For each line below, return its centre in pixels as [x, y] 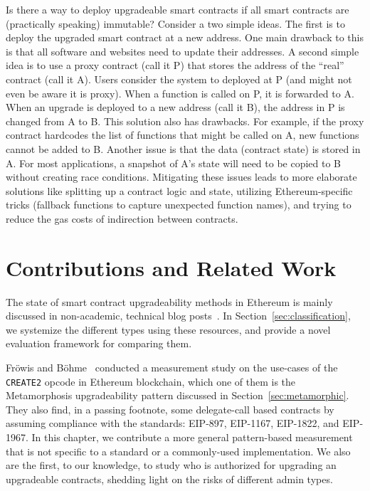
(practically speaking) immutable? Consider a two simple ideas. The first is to [175, 23]
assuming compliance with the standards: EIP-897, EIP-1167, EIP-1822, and [173, 423]
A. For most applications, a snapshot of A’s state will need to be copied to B [174, 163]
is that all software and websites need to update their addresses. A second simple [183, 51]
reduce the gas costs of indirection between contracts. [122, 218]
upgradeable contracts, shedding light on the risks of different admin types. [169, 479]
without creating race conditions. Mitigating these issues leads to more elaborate [181, 177]
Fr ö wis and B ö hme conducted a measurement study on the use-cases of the [172, 367]
